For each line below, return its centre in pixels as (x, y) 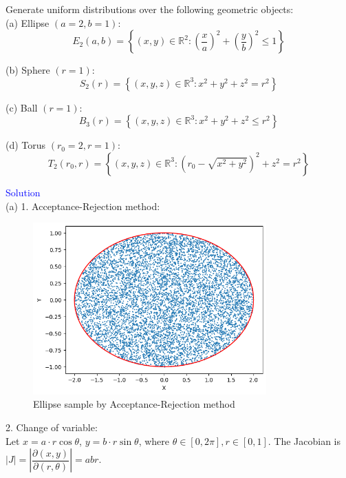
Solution (23, 192)
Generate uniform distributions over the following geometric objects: (150, 9)
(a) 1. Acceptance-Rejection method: (83, 206)
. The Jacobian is (304, 440)
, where (154, 440)
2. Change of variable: (52, 427)
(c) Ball (22, 107)
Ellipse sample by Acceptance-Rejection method (134, 404)
